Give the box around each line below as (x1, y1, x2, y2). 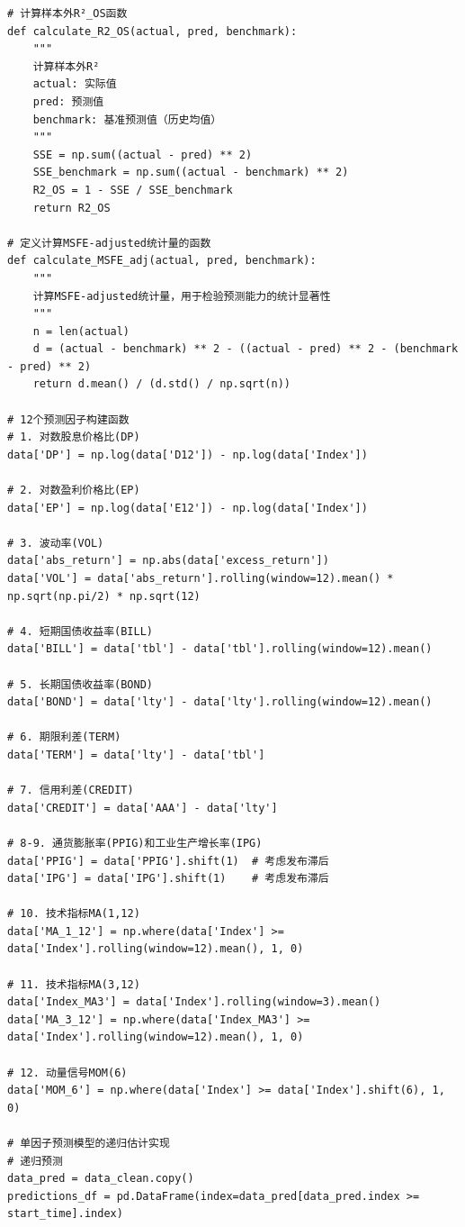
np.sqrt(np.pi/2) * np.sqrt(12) (7, 589, 201, 603)
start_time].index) (7, 1207, 123, 1221)
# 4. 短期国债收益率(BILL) (7, 624, 153, 638)
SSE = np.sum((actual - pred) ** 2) (32, 148, 253, 161)
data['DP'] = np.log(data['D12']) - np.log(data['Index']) (7, 448, 368, 461)
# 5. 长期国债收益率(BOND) (7, 677, 153, 691)
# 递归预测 (7, 1154, 63, 1168)
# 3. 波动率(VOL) (7, 536, 104, 550)
